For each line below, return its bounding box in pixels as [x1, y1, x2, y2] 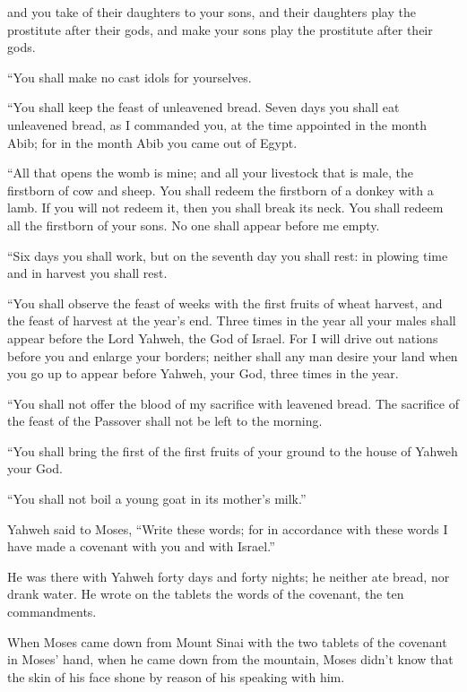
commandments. [7, 602, 97, 621]
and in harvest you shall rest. [7, 264, 168, 282]
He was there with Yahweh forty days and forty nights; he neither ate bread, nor [7, 567, 450, 585]
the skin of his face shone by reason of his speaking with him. [7, 667, 345, 686]
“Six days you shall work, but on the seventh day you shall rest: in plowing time [7, 246, 448, 264]
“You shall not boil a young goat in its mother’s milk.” [7, 489, 307, 508]
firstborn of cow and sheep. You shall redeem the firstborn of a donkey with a [7, 180, 434, 199]
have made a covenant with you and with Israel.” [7, 537, 275, 556]
